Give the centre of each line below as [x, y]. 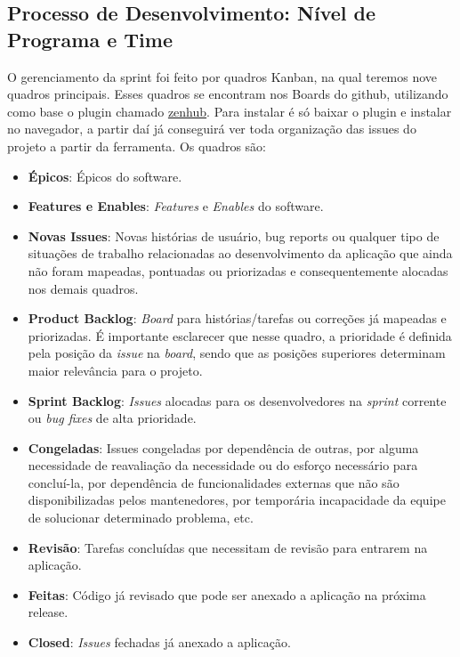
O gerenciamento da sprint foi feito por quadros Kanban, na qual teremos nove [222, 76]
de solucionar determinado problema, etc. [141, 518]
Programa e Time [90, 39]
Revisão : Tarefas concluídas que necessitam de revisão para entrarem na [228, 547]
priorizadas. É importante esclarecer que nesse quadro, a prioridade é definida [240, 335]
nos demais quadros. [83, 288]
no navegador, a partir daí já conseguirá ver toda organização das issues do [212, 129]
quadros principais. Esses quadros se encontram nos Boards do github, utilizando [228, 94]
